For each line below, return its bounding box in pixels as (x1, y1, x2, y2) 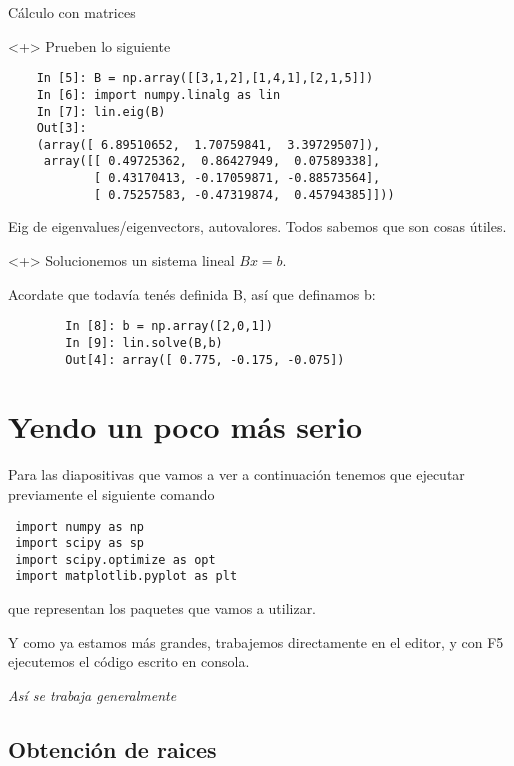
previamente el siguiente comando (8, 483, 215, 504)
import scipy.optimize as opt (15, 552, 216, 567)
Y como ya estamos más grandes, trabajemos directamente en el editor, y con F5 (8, 631, 504, 652)
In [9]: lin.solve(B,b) (65, 335, 223, 350)
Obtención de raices (8, 733, 217, 764)
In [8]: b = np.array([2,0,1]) (65, 319, 273, 334)
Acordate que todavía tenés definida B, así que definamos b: (8, 283, 376, 304)
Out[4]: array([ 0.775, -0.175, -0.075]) (65, 352, 345, 367)
